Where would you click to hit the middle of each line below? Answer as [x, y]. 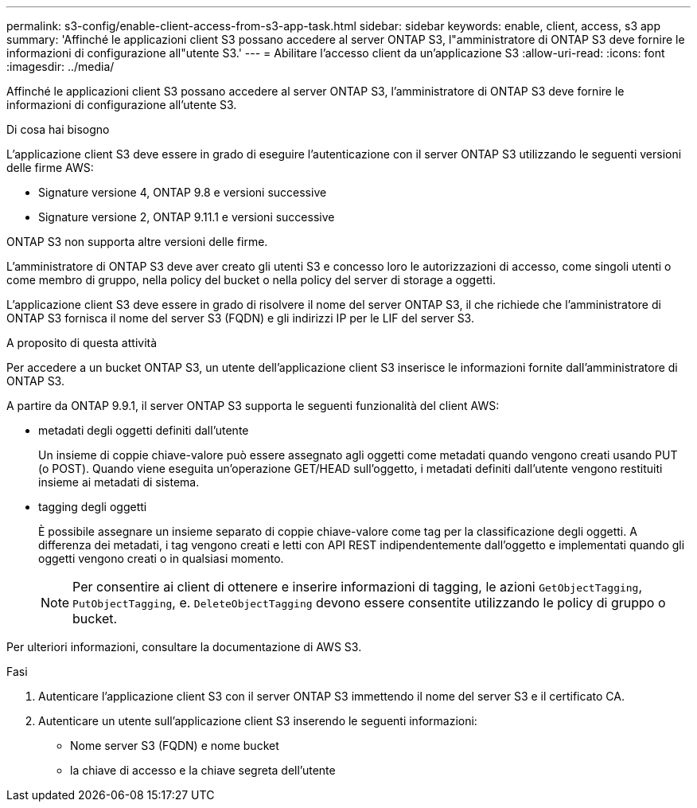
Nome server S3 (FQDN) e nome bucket [175, 746]
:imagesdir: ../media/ [60, 66]
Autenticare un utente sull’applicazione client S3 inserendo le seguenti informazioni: [258, 721]
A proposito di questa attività [82, 343]
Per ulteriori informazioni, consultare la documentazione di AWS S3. [184, 647]
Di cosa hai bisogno [58, 129]
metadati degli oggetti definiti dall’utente [144, 430]
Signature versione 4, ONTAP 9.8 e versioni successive [183, 192]
